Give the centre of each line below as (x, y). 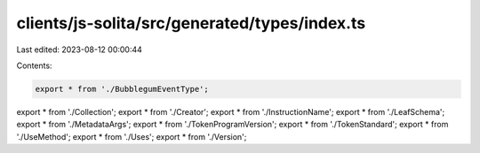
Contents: (34, 65)
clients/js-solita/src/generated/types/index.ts (191, 23)
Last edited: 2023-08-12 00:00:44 (79, 50)
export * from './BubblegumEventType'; (122, 89)
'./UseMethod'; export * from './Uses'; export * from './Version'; (132, 136)
